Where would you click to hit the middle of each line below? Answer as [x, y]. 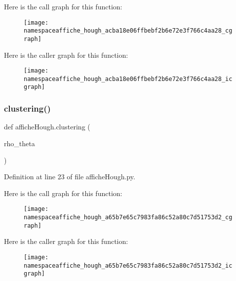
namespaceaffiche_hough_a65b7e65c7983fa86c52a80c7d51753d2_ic [128, 265]
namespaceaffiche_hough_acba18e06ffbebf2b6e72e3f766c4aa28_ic [128, 79]
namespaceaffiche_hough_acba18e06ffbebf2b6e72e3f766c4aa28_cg [128, 31]
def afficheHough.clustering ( [47, 127]
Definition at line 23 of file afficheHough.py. [70, 177]
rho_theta [20, 143]
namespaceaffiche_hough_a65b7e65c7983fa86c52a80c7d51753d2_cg [128, 217]
